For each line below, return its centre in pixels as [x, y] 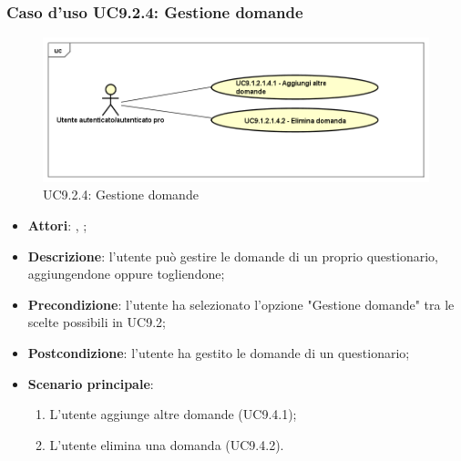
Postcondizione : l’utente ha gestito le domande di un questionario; [219, 352]
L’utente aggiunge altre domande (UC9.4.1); [173, 414]
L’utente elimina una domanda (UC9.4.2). [167, 444]
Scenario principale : [91, 383]
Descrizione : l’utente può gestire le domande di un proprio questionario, [233, 256]
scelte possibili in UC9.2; [97, 322]
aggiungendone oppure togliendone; [126, 274]
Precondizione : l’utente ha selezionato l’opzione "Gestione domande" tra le [241, 304]
